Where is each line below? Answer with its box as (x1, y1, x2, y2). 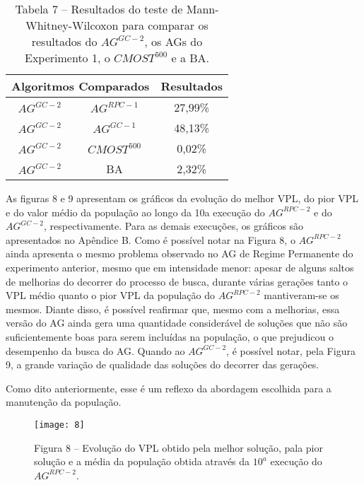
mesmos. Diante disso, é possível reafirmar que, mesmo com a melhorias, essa (6, 301, 340, 316)
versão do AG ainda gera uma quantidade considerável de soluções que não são (6, 315, 348, 330)
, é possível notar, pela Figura (226, 343, 356, 358)
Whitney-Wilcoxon (25, 17, 119, 33)
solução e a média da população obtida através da (34, 454, 250, 469)
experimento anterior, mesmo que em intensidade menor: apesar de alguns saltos (6, 259, 354, 274)
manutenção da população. (6, 395, 122, 409)
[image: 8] (34, 419, 85, 430)
